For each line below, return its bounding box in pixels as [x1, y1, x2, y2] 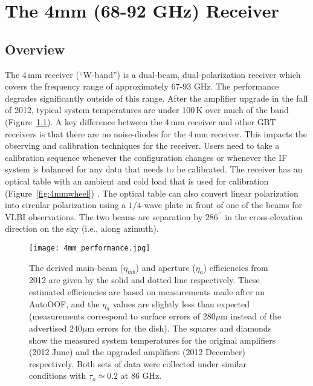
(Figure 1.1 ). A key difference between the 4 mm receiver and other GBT [5, 115, 276, 128]
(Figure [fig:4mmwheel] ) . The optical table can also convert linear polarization [5, 186, 298, 199]
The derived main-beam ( [29, 261, 123, 273]
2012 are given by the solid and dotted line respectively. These [29, 273, 260, 286]
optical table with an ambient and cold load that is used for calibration [5, 174, 269, 187]
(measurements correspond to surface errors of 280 [29, 310, 216, 322]
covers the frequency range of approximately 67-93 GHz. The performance [5, 80, 279, 93]
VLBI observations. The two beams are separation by [5, 210, 203, 223]
